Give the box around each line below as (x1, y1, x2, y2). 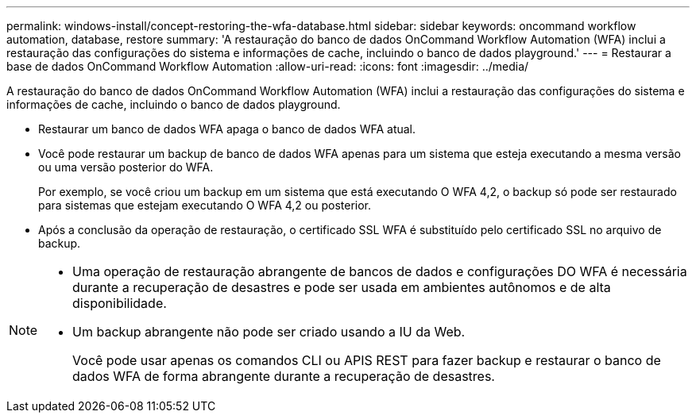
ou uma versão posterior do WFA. (38, 160, 214, 174)
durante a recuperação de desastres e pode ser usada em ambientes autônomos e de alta (72, 279, 611, 295)
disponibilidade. (72, 295, 167, 311)
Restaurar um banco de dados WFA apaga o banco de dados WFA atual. (38, 122, 416, 136)
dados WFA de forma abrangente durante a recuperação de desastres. (72, 368, 495, 384)
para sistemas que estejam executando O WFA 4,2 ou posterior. (38, 198, 372, 212)
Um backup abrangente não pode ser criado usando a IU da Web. (72, 324, 466, 340)
